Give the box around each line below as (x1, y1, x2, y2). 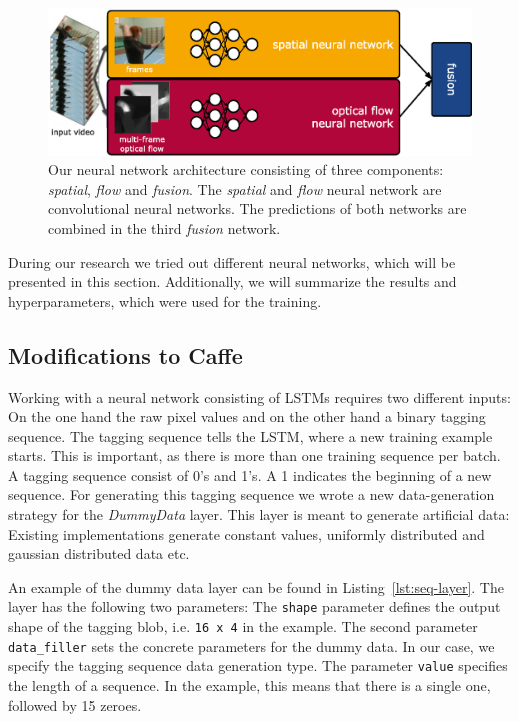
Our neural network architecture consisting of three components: (48, 159, 444, 180)
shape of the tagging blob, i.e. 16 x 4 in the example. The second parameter (8, 616, 478, 637)
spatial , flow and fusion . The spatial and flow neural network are (48, 178, 442, 199)
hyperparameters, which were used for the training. (8, 290, 322, 311)
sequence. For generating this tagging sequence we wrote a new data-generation (8, 484, 495, 505)
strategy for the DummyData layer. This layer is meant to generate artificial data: (8, 504, 510, 525)
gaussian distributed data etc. (8, 543, 190, 564)
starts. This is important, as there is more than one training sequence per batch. (8, 445, 501, 466)
